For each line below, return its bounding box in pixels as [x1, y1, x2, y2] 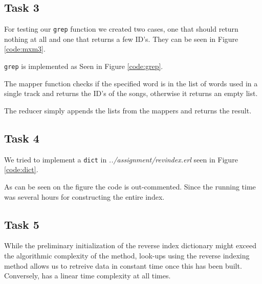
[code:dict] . [4, 164, 38, 175]
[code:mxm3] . [4, 43, 46, 54]
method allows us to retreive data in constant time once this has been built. [4, 260, 242, 271]
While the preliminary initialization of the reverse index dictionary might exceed [4, 240, 257, 251]
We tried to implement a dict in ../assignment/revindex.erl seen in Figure [4, 154, 238, 164]
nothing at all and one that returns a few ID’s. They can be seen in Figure [4, 33, 238, 44]
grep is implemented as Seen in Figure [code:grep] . [4, 61, 163, 72]
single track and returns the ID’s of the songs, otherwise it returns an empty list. [4, 88, 258, 99]
